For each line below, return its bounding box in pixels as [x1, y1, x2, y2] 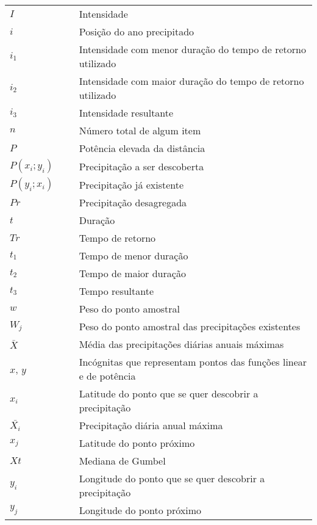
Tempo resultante [79, 284, 154, 298]
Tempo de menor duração [79, 248, 188, 262]
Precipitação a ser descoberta [79, 159, 204, 173]
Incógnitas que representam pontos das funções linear [79, 355, 307, 369]
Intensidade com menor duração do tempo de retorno [79, 42, 306, 56]
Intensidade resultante [79, 106, 174, 120]
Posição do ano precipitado [79, 24, 194, 38]
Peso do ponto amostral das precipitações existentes [79, 319, 301, 333]
